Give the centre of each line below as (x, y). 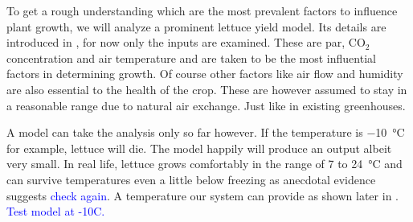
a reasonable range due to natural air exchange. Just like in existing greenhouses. (206, 105)
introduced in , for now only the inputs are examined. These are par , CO (186, 42)
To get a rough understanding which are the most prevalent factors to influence (202, 10)
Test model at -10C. (56, 211)
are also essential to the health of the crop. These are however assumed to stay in (207, 89)
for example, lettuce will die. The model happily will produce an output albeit (199, 148)
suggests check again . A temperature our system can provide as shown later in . (202, 195)
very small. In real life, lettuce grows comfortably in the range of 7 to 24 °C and (204, 164)
